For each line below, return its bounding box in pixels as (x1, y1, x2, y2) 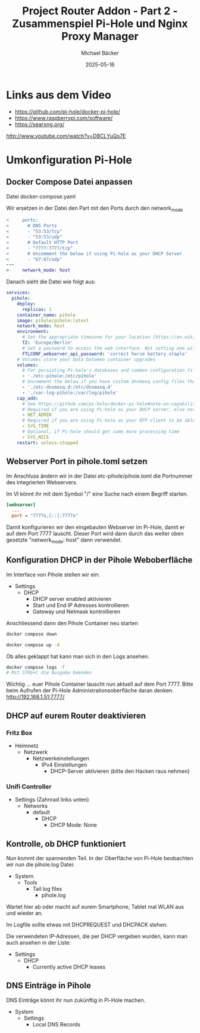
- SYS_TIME (21, 423, 49, 429)
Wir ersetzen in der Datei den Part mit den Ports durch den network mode (6, 204, 183, 213)
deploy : (17, 301, 36, 307)
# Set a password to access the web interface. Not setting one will (21, 345, 198, 351)
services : (6, 290, 31, 296)
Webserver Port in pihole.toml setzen (6, 456, 148, 467)
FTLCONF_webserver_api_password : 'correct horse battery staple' (21, 351, 187, 357)
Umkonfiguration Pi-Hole (6, 153, 132, 167)
